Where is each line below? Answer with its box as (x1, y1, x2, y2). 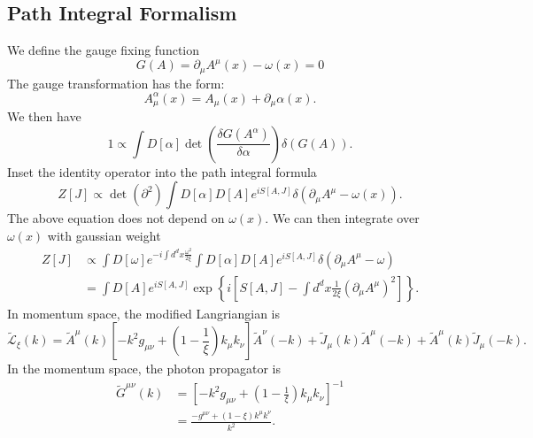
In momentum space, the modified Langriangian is (7, 304, 280, 322)
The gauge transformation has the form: (7, 73, 225, 92)
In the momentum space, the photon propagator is (7, 359, 282, 378)
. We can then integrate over (265, 209, 420, 227)
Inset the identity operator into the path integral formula (7, 162, 317, 181)
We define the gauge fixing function (7, 41, 200, 59)
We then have (7, 107, 81, 126)
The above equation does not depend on (7, 209, 225, 227)
